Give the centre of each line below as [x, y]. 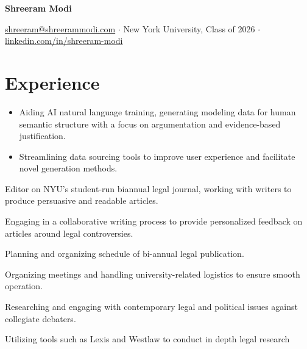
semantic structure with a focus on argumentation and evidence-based [150, 124]
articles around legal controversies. [69, 233]
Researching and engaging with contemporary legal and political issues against [151, 307]
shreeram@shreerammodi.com [60, 28]
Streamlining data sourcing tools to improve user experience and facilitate [157, 156]
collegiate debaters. [41, 318]
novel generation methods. [68, 168]
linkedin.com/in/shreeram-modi [64, 41]
